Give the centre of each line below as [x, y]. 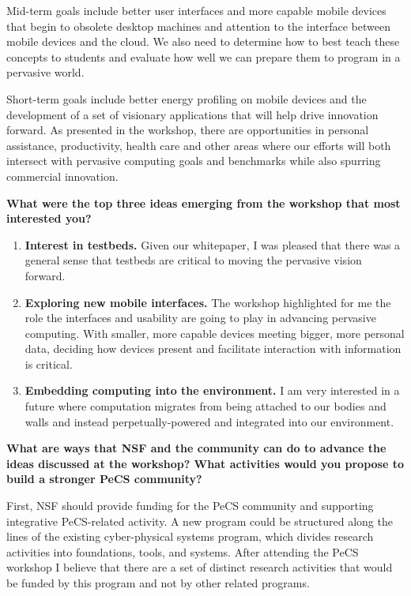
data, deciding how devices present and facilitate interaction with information [213, 349]
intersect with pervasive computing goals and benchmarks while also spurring [194, 161]
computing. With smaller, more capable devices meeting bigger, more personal [215, 333]
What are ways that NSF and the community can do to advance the [196, 448]
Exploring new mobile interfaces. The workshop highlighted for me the [208, 302]
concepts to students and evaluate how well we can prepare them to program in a [204, 56]
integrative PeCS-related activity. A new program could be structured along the [200, 521]
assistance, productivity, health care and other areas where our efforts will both [199, 145]
